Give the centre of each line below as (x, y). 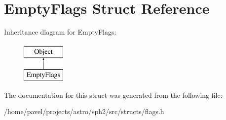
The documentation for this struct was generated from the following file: (113, 95)
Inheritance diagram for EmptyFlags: (60, 32)
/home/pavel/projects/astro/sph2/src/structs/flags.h (84, 111)
